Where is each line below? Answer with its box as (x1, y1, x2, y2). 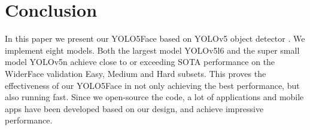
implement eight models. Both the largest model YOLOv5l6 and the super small (5, 44, 300, 56)
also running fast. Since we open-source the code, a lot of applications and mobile (5, 91, 304, 103)
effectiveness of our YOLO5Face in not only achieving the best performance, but (5, 79, 300, 91)
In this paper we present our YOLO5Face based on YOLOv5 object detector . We (5, 32, 305, 45)
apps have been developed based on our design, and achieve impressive (5, 102, 264, 114)
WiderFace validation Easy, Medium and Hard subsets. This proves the (5, 67, 266, 79)
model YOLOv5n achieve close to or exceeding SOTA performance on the (5, 55, 275, 68)
